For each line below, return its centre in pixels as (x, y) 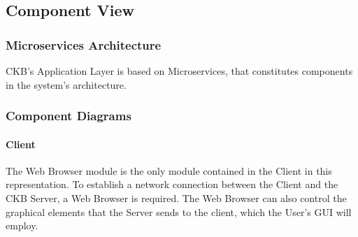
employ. (22, 225)
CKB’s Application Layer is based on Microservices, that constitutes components (179, 71)
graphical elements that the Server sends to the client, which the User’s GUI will (179, 211)
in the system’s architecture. (66, 84)
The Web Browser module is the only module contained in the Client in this (169, 170)
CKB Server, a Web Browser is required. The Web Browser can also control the (176, 198)
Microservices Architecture (84, 44)
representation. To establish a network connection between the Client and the (172, 184)
